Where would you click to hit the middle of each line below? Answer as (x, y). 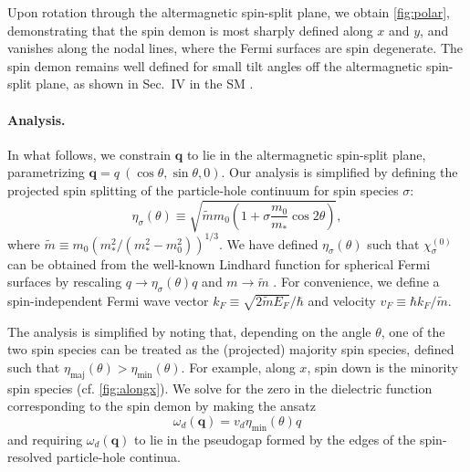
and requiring (45, 439)
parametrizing (46, 172)
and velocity (342, 300)
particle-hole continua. (118, 457)
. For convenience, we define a (356, 282)
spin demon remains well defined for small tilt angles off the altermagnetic (215, 65)
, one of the (413, 331)
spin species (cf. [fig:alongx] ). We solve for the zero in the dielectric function (220, 388)
